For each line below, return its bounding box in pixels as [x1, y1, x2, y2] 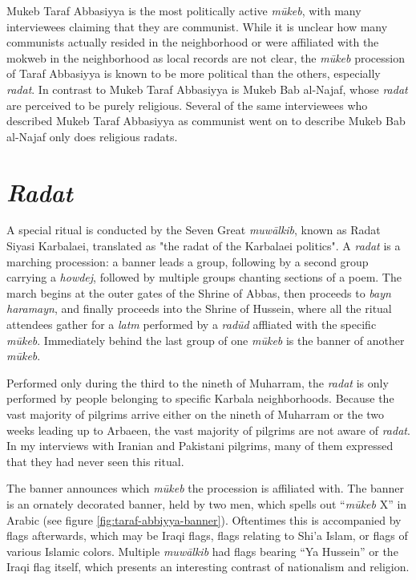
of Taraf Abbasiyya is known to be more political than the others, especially [6, 65, 381, 82]
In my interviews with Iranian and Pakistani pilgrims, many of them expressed [6, 437, 394, 454]
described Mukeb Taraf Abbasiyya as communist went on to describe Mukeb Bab [6, 112, 406, 129]
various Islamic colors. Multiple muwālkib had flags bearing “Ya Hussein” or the [6, 542, 398, 559]
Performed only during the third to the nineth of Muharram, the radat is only [6, 374, 389, 391]
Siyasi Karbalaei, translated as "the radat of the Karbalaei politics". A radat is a [6, 237, 401, 254]
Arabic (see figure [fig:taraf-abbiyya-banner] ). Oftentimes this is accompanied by [6, 511, 402, 528]
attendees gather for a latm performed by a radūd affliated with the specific [6, 316, 377, 333]
